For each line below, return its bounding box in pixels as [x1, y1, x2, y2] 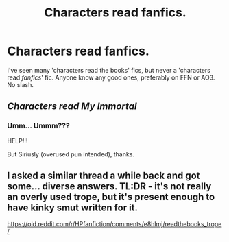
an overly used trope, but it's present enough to [7, 191, 215, 203]
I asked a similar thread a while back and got [7, 170, 200, 182]
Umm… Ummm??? [7, 121, 70, 131]
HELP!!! [7, 136, 28, 145]
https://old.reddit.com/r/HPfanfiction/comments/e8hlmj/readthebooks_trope [7, 220, 222, 228]
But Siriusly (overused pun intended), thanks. [7, 149, 135, 158]
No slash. [7, 80, 34, 88]
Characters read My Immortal [7, 101, 137, 112]
